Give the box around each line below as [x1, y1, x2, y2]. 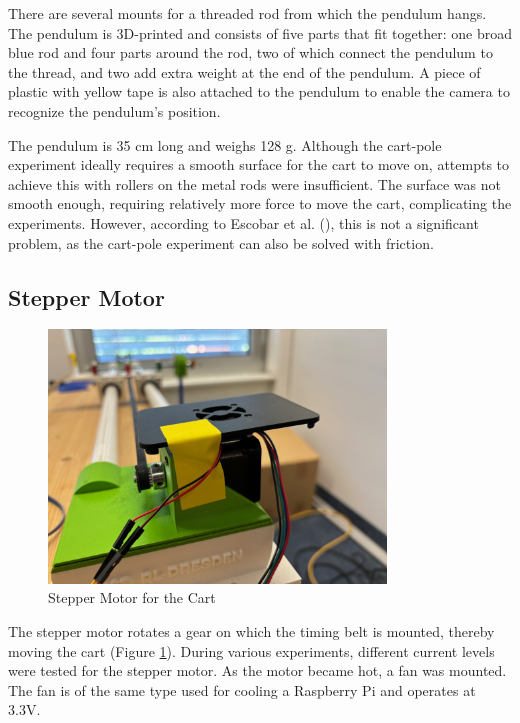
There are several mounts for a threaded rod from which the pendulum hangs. [8, 3, 487, 23]
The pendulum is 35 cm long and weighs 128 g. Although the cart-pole [8, 134, 442, 155]
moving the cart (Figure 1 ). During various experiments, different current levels [8, 640, 495, 661]
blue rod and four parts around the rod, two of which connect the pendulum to [8, 42, 493, 63]
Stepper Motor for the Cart [48, 587, 216, 608]
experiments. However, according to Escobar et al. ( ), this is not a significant [8, 212, 479, 233]
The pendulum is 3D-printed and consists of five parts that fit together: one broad [8, 22, 512, 43]
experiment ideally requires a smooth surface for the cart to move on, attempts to [8, 154, 510, 175]
